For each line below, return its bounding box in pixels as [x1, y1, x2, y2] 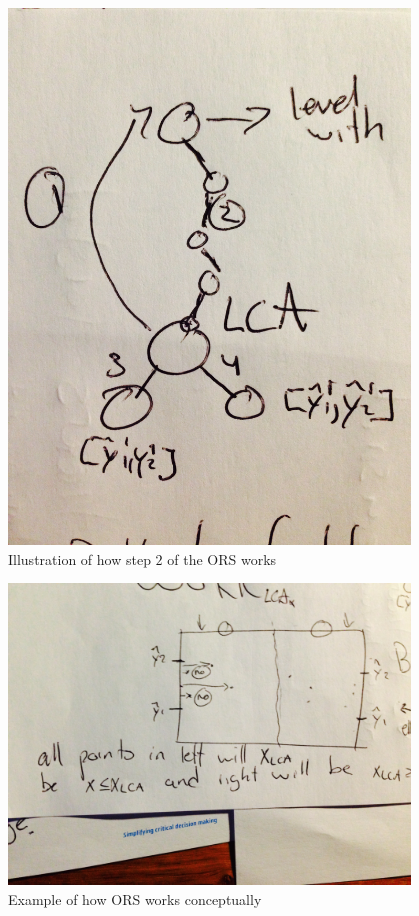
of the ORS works [167, 548, 277, 569]
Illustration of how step [8, 548, 151, 569]
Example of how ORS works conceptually [8, 888, 262, 909]
